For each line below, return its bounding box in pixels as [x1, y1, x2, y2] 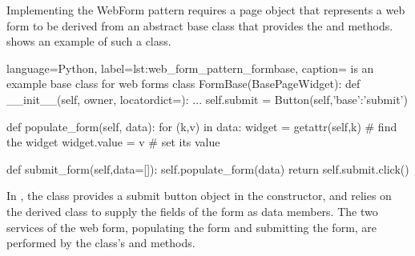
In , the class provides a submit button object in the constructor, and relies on [6, 187, 392, 204]
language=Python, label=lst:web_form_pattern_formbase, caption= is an [6, 59, 374, 76]
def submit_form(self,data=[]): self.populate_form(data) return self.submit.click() [6, 160, 409, 177]
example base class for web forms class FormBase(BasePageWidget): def [6, 75, 361, 92]
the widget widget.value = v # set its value [6, 134, 220, 150]
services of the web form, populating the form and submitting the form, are [6, 218, 377, 235]
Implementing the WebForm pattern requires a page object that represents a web [6, 2, 405, 18]
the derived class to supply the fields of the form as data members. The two [6, 202, 378, 219]
